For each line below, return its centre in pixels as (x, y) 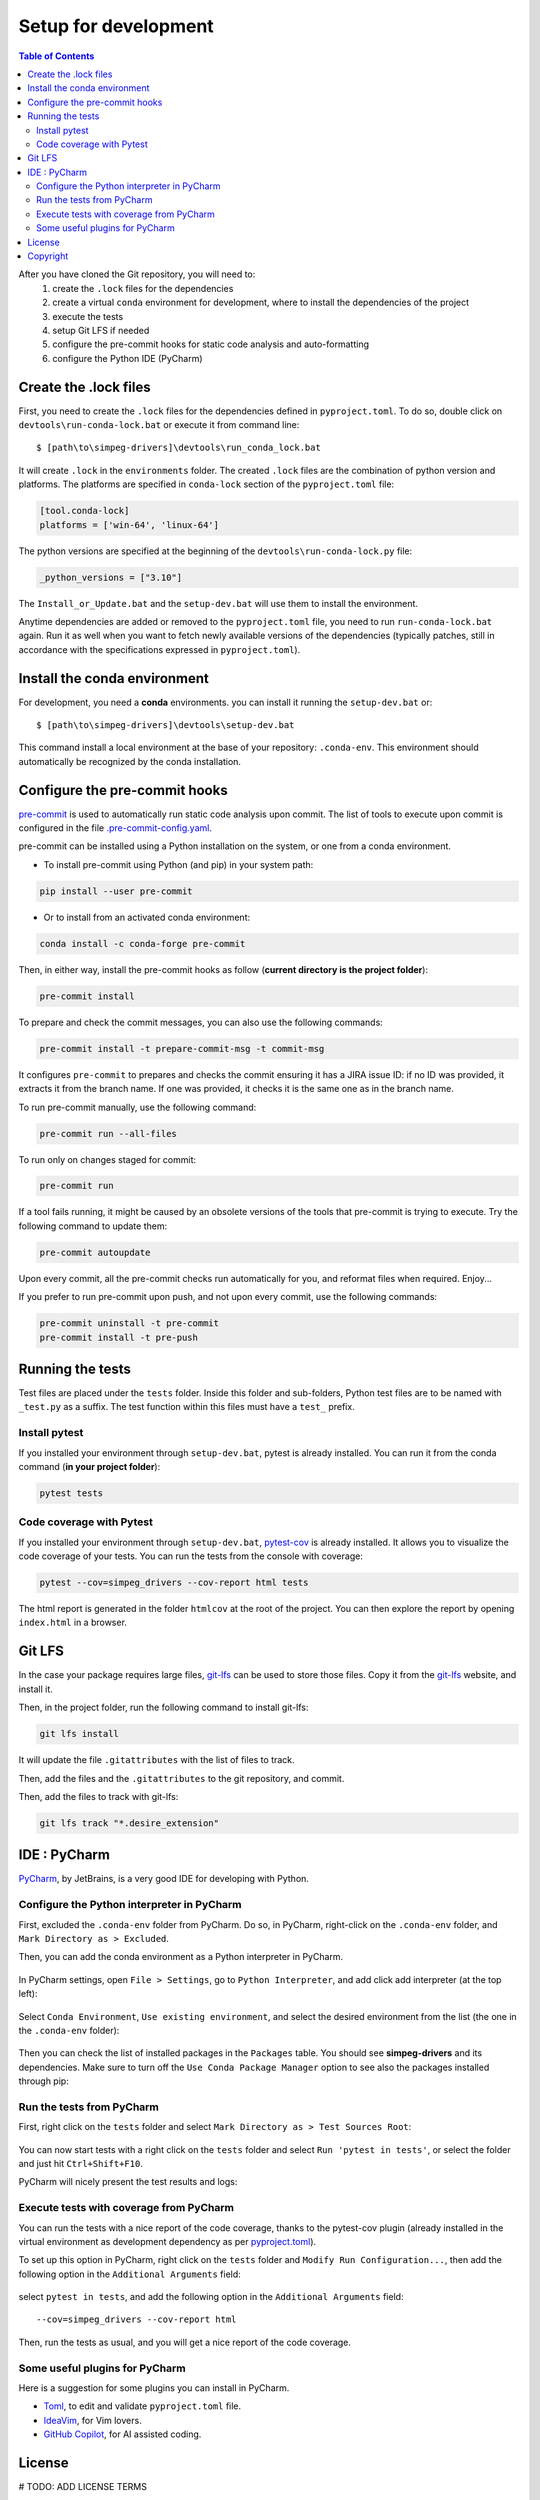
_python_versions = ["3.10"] (111, 577)
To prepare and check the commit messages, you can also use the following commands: (201, 1022)
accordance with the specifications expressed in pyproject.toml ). (159, 649)
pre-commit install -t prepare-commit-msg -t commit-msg (182, 1048)
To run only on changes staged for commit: (107, 1159)
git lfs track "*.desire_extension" (129, 1823)
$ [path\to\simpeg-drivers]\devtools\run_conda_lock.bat (179, 448)
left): (28, 1994)
